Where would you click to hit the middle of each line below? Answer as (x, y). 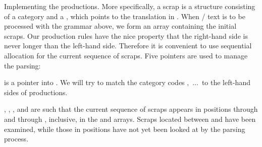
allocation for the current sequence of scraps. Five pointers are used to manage (126, 55)
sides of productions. (36, 92)
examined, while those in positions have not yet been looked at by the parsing (125, 129)
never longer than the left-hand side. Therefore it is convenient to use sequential (128, 46)
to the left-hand (226, 82)
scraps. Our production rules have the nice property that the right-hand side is (126, 35)
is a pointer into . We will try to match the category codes (94, 82)
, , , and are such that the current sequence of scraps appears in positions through (131, 109)
